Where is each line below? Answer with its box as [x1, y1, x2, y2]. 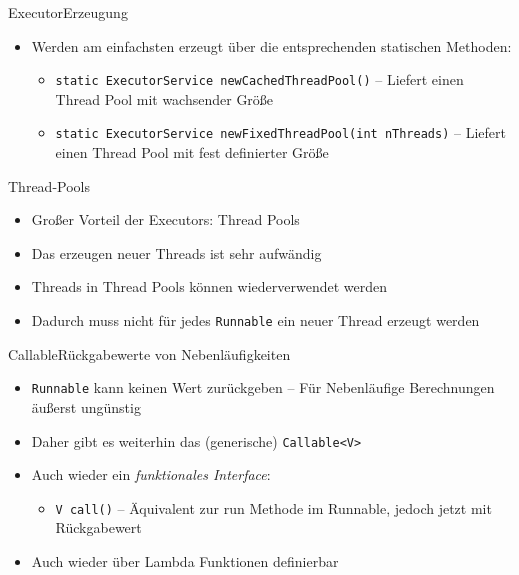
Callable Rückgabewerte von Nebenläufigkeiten [8, 343, 291, 364]
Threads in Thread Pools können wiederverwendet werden [31, 276, 388, 297]
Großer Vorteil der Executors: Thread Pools [31, 209, 300, 230]
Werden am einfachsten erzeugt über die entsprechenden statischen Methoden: [31, 35, 512, 56]
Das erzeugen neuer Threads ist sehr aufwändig [31, 242, 322, 263]
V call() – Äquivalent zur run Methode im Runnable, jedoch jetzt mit [55, 497, 492, 518]
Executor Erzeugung [8, 2, 128, 22]
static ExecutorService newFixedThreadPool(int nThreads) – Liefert [55, 122, 506, 143]
